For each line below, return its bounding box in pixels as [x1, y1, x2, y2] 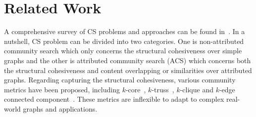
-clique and [180, 84, 213, 94]
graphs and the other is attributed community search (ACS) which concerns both [4, 55, 251, 65]
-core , [125, 84, 146, 94]
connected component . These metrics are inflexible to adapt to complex [4, 94, 224, 104]
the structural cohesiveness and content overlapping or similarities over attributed [4, 65, 252, 75]
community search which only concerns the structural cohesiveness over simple [4, 45, 242, 56]
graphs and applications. [23, 103, 98, 114]
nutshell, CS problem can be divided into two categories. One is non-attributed [4, 36, 244, 46]
